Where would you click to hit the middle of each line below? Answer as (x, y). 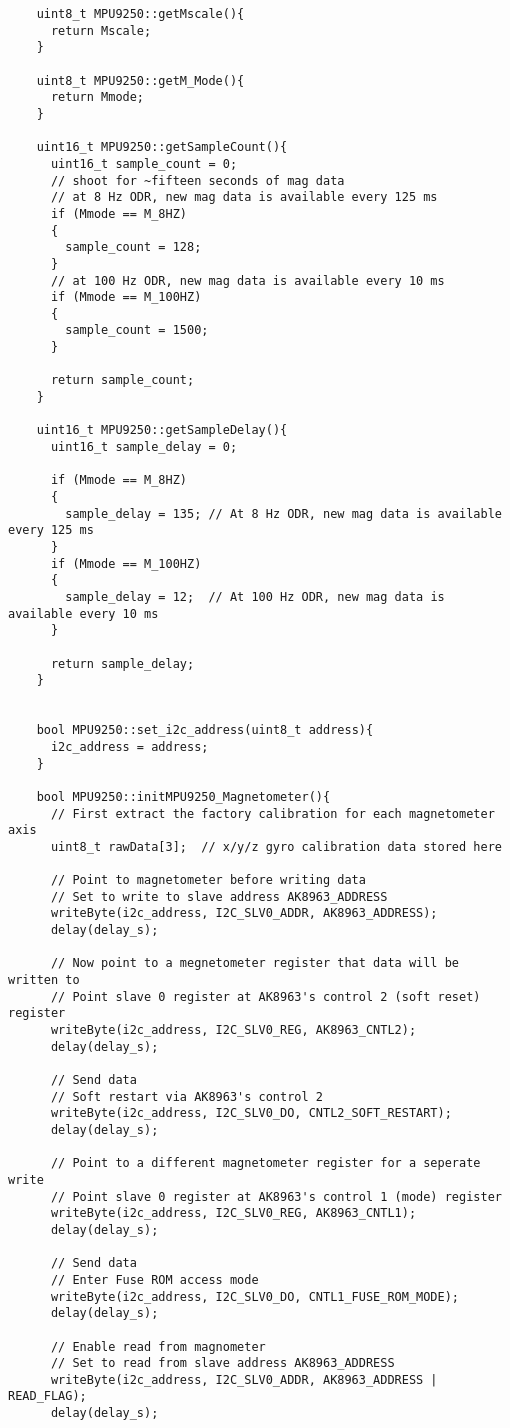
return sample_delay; (122, 663)
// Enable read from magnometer (158, 1346)
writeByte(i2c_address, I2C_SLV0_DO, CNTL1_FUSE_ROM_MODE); (255, 1296)
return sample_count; (122, 380)
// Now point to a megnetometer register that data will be (255, 963)
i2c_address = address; (129, 746)
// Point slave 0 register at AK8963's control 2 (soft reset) (265, 996)
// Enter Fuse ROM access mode (154, 1279)
